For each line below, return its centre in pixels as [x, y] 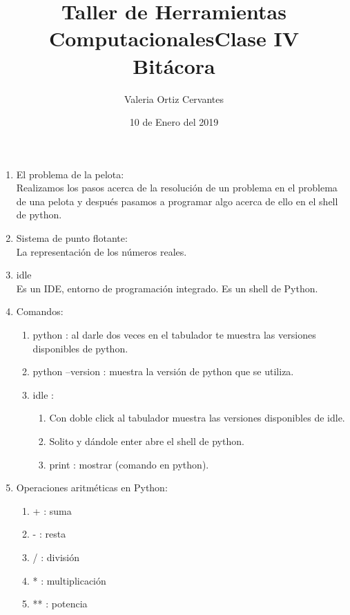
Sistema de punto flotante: [72, 238]
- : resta [49, 534]
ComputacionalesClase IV [174, 38]
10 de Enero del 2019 [174, 122]
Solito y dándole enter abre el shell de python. [147, 441]
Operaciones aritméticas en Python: [92, 488]
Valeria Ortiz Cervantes [174, 98]
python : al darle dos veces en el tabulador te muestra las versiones [174, 335]
